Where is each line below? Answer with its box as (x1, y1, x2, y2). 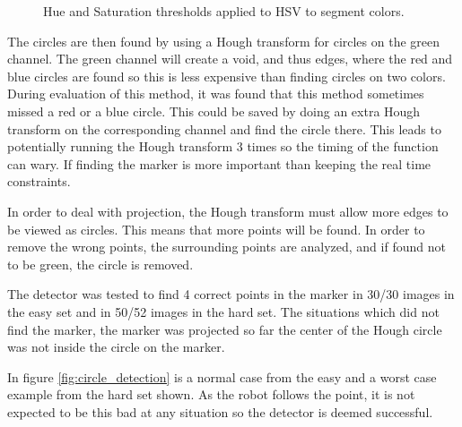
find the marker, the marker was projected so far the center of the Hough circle (7, 320, 442, 338)
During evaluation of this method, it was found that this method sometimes (7, 84, 424, 103)
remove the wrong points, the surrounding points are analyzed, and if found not (7, 237, 446, 256)
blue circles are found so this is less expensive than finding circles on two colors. (7, 66, 446, 85)
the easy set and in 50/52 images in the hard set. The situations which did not (7, 302, 440, 320)
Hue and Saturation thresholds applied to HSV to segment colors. (43, 2, 405, 20)
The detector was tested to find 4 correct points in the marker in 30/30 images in (7, 285, 455, 303)
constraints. (7, 172, 71, 191)
